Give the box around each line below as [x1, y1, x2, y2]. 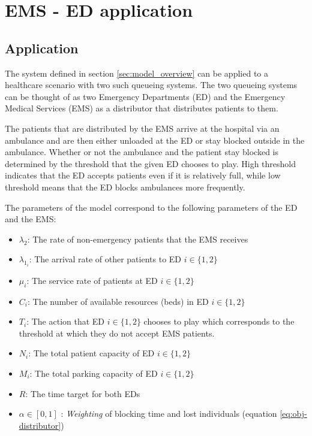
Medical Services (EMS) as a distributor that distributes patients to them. [5, 102, 278, 114]
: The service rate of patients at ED [26, 274, 158, 286]
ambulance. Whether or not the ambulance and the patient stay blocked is [5, 146, 279, 158]
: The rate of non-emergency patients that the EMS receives [27, 232, 248, 245]
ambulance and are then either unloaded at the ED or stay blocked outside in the [5, 134, 305, 146]
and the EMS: [5, 213, 56, 225]
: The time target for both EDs [25, 387, 140, 399]
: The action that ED [26, 315, 105, 328]
